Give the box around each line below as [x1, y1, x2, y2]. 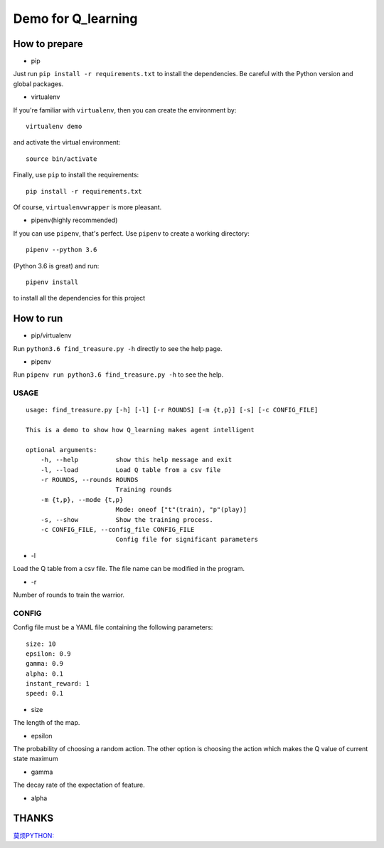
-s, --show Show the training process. [40, 515, 213, 523]
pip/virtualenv [31, 331, 72, 340]
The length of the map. [13, 718, 80, 727]
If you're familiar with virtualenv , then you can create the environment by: [13, 105, 237, 114]
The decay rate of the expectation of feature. [13, 780, 145, 790]
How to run [13, 313, 63, 325]
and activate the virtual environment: [13, 138, 121, 147]
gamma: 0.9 [26, 659, 64, 668]
